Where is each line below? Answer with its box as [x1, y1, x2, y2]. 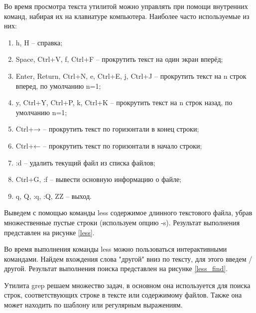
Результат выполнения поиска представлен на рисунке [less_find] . [28, 263, 228, 274]
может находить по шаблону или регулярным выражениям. [4, 300, 183, 310]
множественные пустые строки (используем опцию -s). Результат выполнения [4, 217, 240, 227]
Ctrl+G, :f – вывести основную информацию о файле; [15, 174, 181, 184]
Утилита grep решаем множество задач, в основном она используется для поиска [4, 280, 251, 290]
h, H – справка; [15, 37, 63, 47]
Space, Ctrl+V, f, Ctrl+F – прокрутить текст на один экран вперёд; [15, 54, 223, 64]
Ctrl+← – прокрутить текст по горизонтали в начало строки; [15, 140, 202, 151]
